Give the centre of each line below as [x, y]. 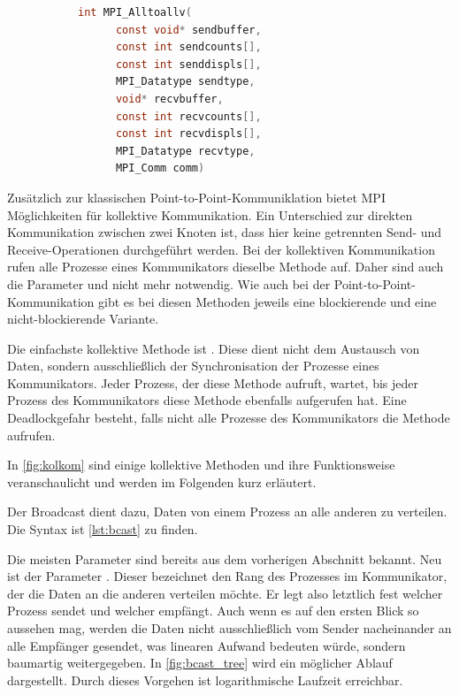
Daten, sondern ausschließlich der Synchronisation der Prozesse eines [193, 366]
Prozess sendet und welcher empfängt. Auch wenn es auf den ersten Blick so [213, 611]
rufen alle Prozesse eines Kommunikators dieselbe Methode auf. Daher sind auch [226, 267]
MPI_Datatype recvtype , [185, 151]
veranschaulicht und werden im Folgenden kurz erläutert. [162, 481]
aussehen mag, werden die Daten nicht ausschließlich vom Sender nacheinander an [229, 628]
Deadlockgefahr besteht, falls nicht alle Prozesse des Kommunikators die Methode [229, 418]
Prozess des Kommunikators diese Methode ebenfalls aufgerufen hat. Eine [207, 400]
